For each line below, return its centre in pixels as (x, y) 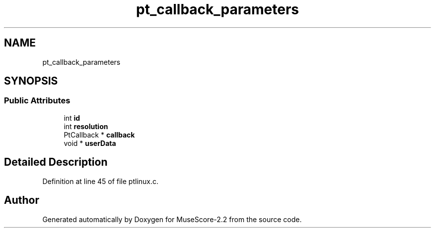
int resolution (86, 126)
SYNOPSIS (31, 81)
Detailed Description (56, 162)
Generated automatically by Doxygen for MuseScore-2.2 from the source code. (172, 219)
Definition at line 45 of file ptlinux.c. (101, 181)
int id (72, 118)
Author (22, 200)
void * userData (90, 143)
